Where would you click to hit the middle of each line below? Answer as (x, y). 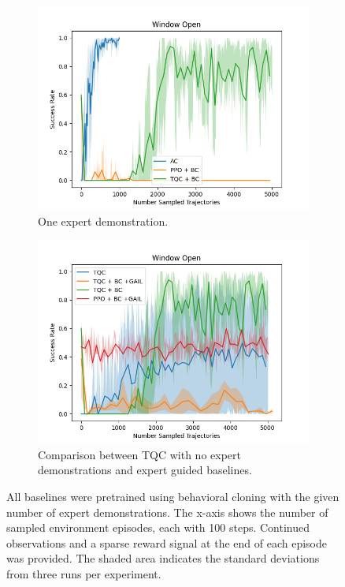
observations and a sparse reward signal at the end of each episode (167, 542)
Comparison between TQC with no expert (139, 454)
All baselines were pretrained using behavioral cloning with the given (173, 496)
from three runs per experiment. (84, 573)
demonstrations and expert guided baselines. (145, 470)
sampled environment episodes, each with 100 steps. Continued (158, 527)
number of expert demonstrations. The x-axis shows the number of (167, 512)
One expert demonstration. (103, 221)
